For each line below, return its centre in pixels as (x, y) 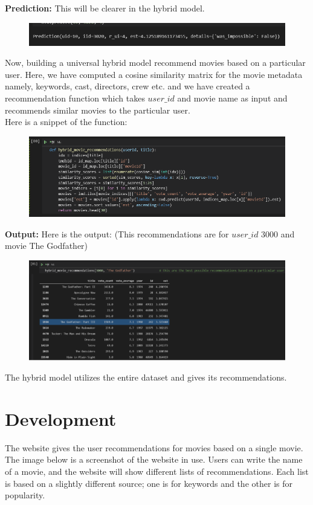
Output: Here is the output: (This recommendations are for (117, 233)
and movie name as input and (232, 98)
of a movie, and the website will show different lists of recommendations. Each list (157, 471)
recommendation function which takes (75, 98)
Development (61, 418)
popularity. (25, 495)
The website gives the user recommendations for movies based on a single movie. (154, 447)
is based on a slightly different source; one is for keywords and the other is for (149, 483)
